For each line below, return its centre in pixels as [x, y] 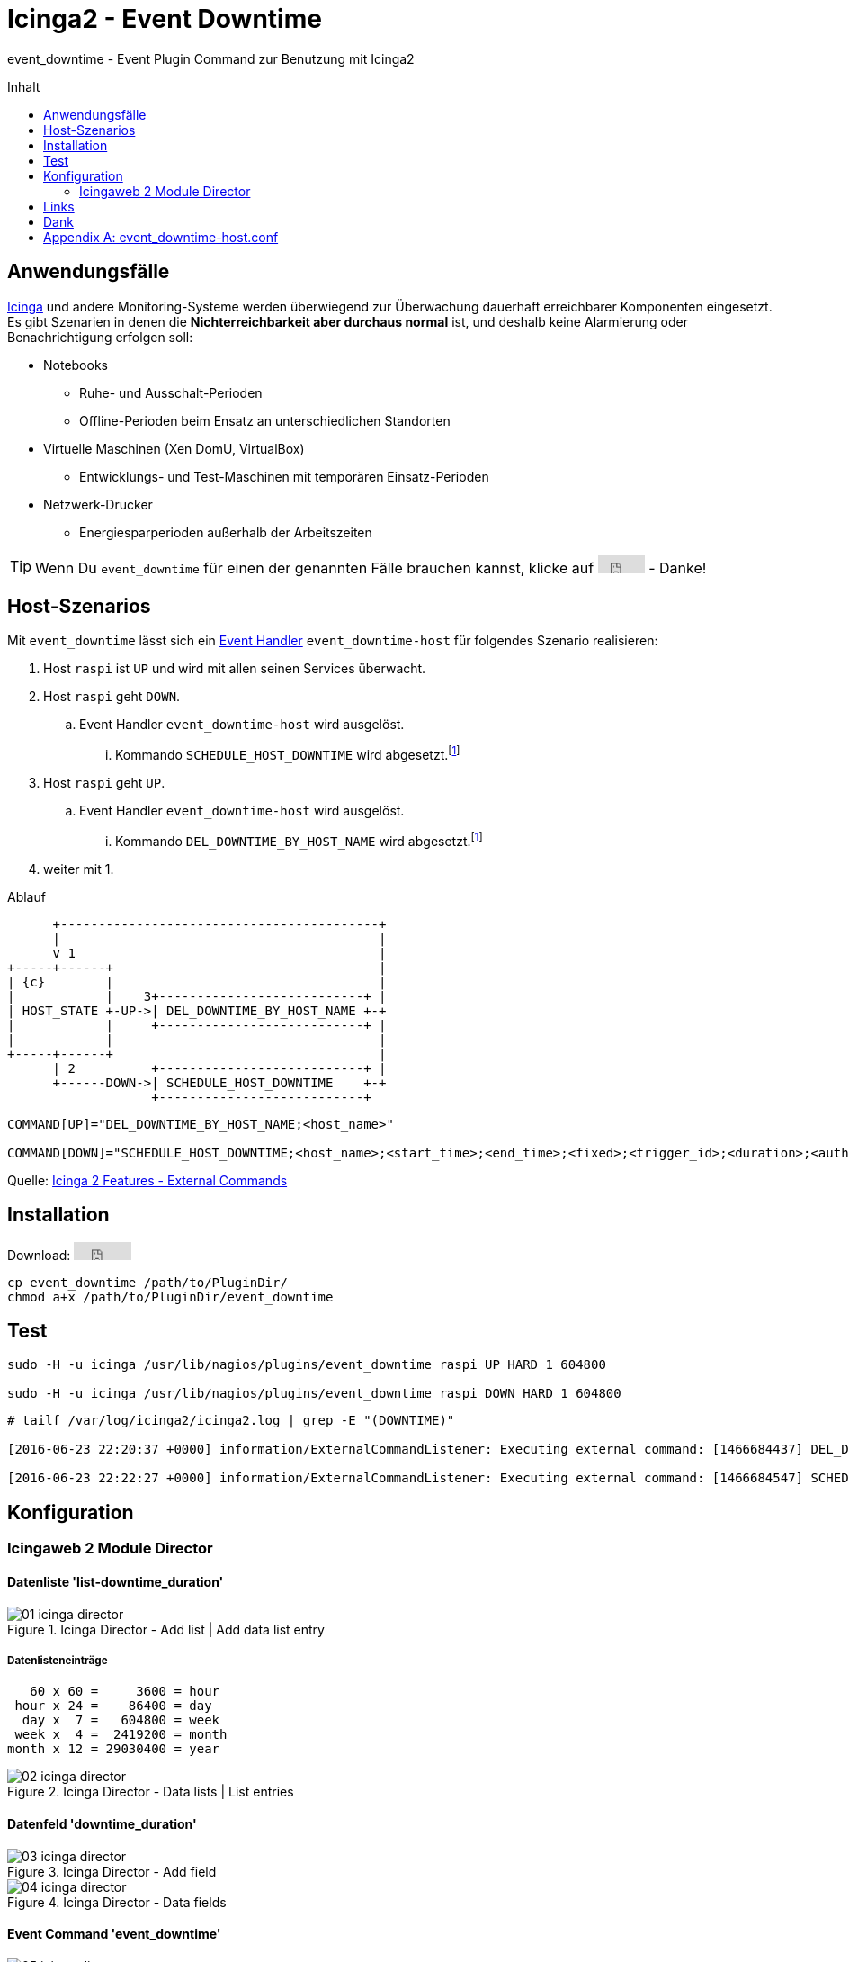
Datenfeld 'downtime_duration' [102, 1823]
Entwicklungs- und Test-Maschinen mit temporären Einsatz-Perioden [284, 476]
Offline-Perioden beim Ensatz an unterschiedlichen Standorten [265, 420]
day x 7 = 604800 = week [121, 1720]
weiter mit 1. [79, 868]
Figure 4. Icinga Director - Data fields [117, 1902]
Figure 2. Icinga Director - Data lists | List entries [151, 1792]
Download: [39, 1255]
